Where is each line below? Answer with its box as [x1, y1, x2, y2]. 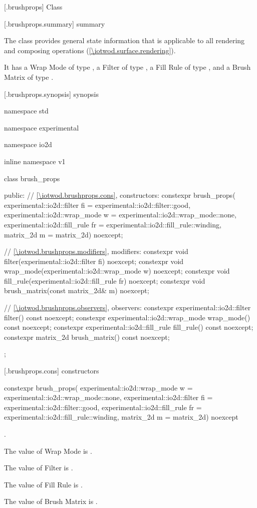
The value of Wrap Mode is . [4, 445, 92, 456]
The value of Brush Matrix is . [4, 496, 98, 506]
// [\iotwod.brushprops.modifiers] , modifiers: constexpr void [4, 246, 188, 257]
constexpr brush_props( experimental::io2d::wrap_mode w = [4, 382, 193, 393]
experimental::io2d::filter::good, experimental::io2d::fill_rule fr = [4, 402, 202, 412]
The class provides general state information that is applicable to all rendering [4, 35, 245, 46]
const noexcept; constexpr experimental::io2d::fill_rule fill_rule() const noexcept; [4, 322, 253, 332]
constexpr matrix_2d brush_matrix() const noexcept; [4, 331, 170, 342]
